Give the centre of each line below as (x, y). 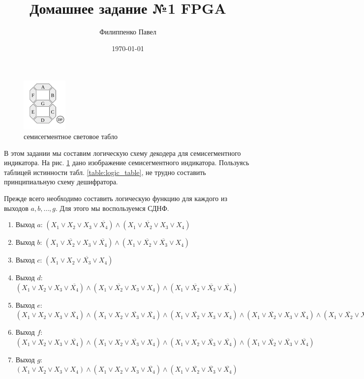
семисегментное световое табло (71, 136)
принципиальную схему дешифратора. (61, 182)
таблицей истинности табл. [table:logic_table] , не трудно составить (105, 172)
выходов (16, 208)
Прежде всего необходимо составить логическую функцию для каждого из (116, 198)
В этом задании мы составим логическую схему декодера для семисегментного (122, 153)
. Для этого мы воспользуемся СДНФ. (112, 208)
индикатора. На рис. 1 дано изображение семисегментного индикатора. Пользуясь (127, 162)
